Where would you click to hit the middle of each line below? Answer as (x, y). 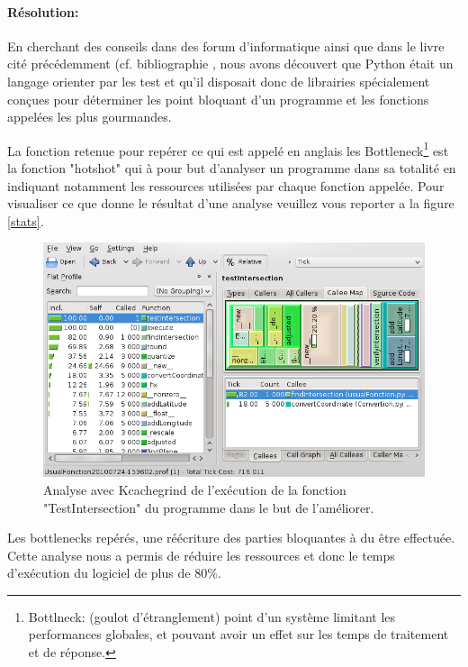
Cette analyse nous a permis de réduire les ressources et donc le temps (201, 555)
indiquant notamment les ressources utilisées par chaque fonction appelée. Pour (226, 185)
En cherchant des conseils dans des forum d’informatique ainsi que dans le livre (226, 46)
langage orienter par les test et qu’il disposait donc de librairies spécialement (219, 81)
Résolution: (43, 11)
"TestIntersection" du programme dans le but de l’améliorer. (209, 507)
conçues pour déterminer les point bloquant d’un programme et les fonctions (218, 99)
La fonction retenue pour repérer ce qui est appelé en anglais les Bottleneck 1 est (228, 149)
